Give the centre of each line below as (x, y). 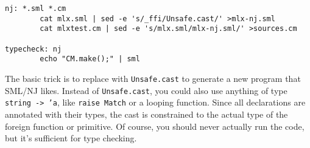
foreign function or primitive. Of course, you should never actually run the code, (155, 126)
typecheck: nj (33, 49)
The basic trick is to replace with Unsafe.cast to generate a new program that (153, 78)
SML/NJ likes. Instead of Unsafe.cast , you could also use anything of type (146, 90)
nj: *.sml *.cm (36, 8)
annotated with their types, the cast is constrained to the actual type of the (146, 114)
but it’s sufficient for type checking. (71, 138)
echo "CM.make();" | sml (90, 59)
